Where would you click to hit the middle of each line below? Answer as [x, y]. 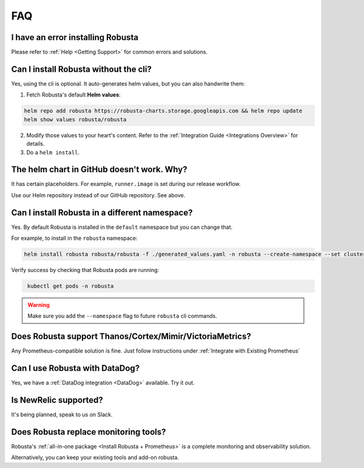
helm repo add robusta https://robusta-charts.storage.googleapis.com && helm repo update [163, 111]
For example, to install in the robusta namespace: [74, 238]
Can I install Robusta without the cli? [81, 69]
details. [35, 144]
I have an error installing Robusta [75, 37]
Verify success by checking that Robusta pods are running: [85, 270]
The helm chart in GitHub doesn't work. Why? [99, 170]
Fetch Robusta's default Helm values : [73, 95]
